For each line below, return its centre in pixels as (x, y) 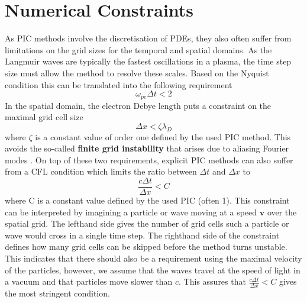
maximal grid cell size (44, 117)
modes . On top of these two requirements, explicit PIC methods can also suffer (149, 159)
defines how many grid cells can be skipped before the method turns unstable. (146, 246)
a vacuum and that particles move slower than (89, 281)
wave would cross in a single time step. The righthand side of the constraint (142, 235)
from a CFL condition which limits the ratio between (101, 171)
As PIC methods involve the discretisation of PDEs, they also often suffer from (148, 38)
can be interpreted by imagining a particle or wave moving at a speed (131, 212)
